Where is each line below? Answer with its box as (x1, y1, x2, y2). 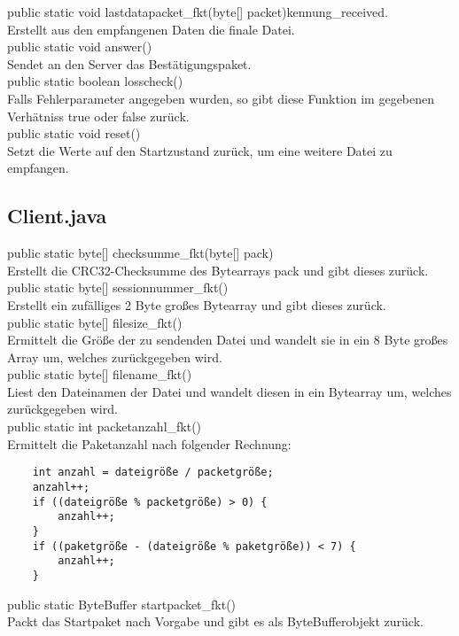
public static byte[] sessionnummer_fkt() (7, 278, 229, 297)
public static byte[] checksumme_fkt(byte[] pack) (7, 244, 274, 262)
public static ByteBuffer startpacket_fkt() (7, 594, 237, 613)
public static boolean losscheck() (7, 72, 183, 90)
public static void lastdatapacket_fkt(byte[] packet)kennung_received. (7, 3, 388, 20)
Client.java (7, 202, 107, 229)
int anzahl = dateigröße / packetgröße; (32, 466, 274, 479)
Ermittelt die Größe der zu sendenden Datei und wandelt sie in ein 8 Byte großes (7, 330, 448, 349)
